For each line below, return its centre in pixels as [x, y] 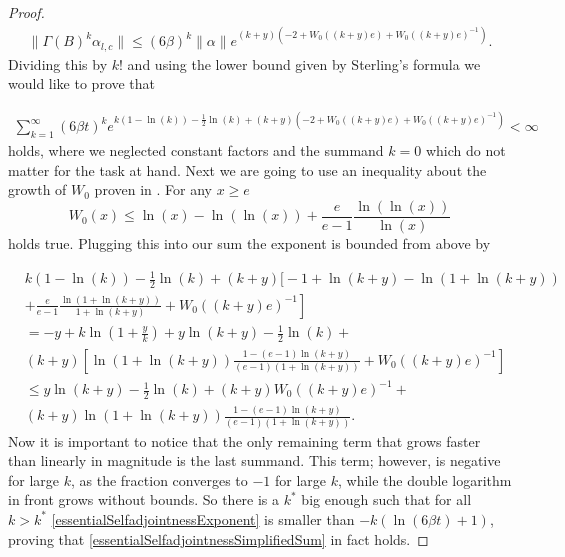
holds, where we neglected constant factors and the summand [196, 150]
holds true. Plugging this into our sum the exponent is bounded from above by [249, 242]
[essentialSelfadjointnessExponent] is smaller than [203, 518]
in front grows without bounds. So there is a [144, 499]
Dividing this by [58, 63]
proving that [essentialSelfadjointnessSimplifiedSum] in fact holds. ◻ [218, 538]
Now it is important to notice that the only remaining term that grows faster [244, 440]
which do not [465, 150]
